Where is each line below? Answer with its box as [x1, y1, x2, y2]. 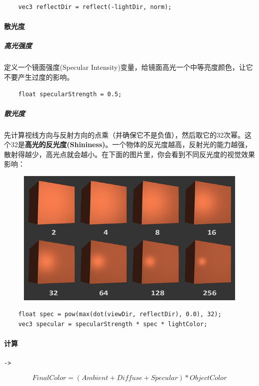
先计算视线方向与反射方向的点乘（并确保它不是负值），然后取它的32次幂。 [4, 129, 245, 140]
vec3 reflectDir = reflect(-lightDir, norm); [18, 3, 172, 10]
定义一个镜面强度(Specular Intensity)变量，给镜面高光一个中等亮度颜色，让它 [4, 62, 253, 72]
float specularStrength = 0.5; [18, 90, 122, 98]
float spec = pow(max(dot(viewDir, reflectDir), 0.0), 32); [18, 311, 222, 318]
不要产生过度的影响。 [4, 71, 74, 82]
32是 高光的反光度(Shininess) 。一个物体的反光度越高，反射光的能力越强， [10, 139, 252, 150]
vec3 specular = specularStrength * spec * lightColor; [18, 320, 208, 328]
